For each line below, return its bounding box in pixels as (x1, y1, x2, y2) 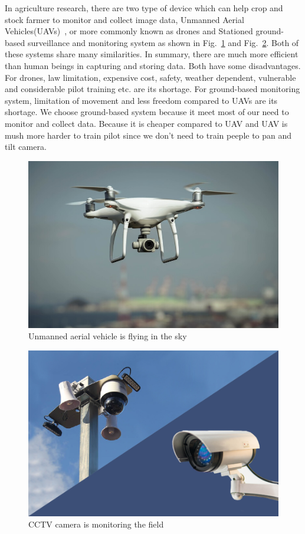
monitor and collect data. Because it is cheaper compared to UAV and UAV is (5, 117, 288, 129)
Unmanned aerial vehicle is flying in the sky (28, 330, 187, 342)
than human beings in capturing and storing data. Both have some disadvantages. (5, 59, 301, 71)
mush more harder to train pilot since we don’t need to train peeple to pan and (5, 129, 292, 141)
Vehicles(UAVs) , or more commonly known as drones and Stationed (5, 25, 253, 37)
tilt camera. (5, 140, 47, 153)
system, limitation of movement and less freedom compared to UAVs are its (5, 94, 278, 106)
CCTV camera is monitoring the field (28, 518, 164, 530)
